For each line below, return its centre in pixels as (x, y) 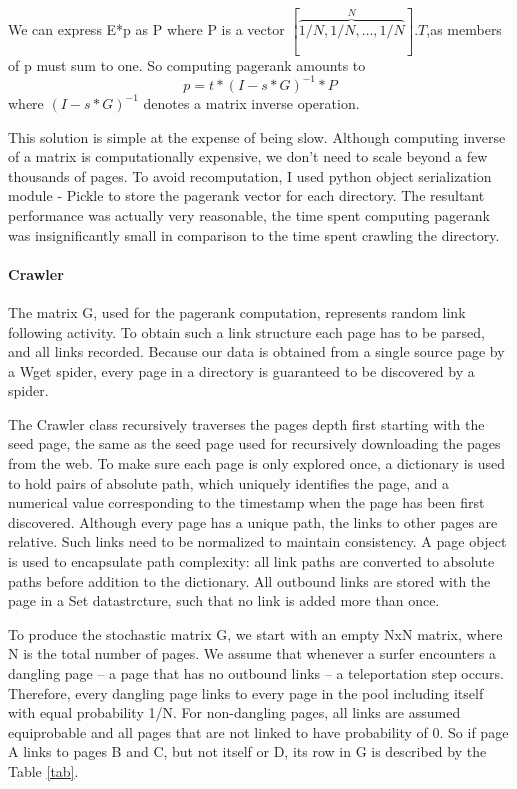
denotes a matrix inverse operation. (251, 102)
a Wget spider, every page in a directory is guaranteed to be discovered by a (241, 370)
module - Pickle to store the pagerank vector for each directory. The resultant (246, 195)
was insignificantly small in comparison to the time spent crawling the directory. (254, 234)
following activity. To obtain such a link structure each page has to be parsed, (246, 331)
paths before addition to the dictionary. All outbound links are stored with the (249, 580)
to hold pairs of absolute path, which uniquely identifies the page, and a (228, 482)
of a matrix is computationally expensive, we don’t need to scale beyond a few (248, 156)
